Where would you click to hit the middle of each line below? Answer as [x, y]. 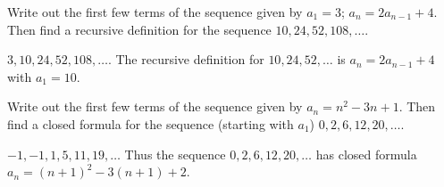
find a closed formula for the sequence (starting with [151, 123]
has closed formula [366, 154]
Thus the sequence [175, 154]
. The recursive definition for [186, 59]
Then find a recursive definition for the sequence [139, 29]
